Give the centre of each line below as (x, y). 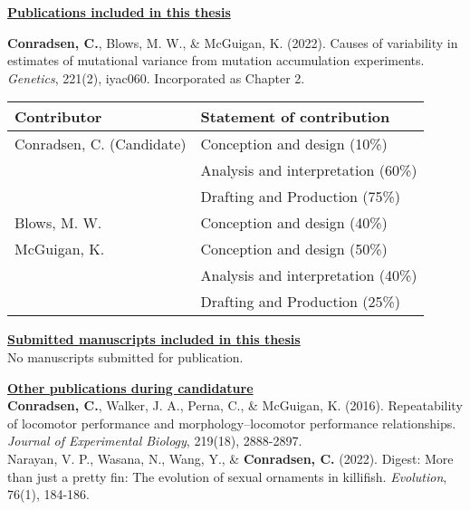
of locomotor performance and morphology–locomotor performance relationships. (232, 423)
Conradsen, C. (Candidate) (101, 144)
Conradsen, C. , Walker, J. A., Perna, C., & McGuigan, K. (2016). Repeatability (235, 405)
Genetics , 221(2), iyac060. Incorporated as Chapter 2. (156, 77)
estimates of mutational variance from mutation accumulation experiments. (216, 60)
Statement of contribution (295, 117)
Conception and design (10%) (294, 144)
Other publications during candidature (130, 387)
